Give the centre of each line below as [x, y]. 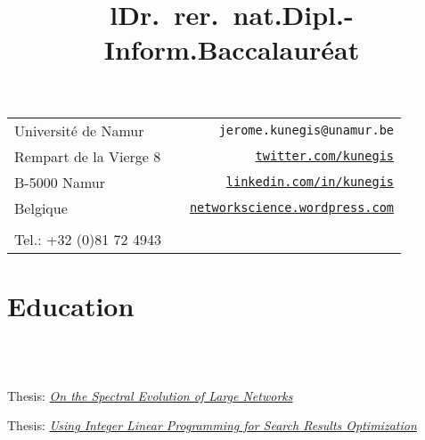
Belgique [41, 208]
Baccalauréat [278, 49]
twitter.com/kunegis [325, 156]
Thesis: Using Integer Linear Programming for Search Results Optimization [212, 425]
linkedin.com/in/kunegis [310, 182]
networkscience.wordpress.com [292, 208]
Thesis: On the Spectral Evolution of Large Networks [150, 395]
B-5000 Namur [60, 182]
